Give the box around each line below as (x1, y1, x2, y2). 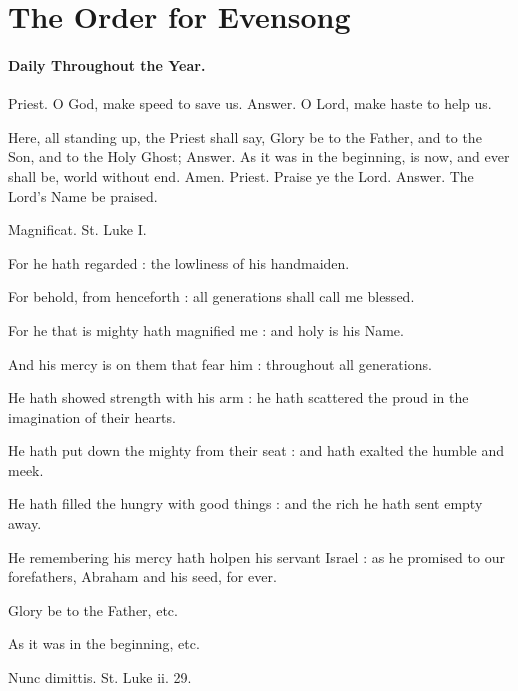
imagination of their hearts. (8, 406, 176, 427)
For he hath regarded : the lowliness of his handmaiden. (8, 252, 350, 273)
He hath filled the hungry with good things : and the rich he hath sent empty (8, 493, 483, 514)
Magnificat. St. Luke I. (8, 219, 147, 240)
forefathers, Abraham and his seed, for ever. (8, 566, 277, 587)
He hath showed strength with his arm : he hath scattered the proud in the (8, 387, 469, 408)
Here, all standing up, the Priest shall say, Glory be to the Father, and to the (8, 126, 482, 147)
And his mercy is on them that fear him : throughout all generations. (8, 353, 432, 374)
